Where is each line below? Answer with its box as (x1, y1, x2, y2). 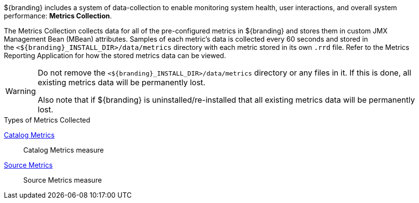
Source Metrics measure (23, 176, 102, 184)
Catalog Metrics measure (23, 146, 104, 154)
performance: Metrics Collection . (4, 12, 112, 20)
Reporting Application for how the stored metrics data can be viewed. (4, 51, 226, 60)
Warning (5, 86, 36, 96)
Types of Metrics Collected (4, 116, 90, 124)
